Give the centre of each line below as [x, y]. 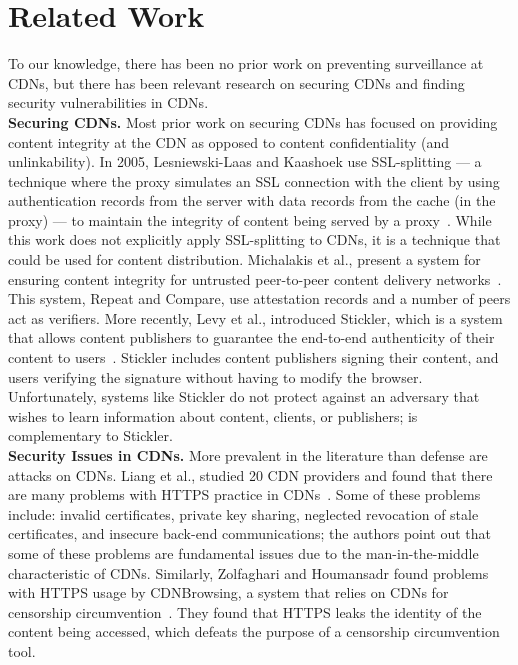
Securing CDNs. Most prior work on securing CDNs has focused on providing [253, 121]
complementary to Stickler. [90, 435]
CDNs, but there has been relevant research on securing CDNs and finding [236, 82]
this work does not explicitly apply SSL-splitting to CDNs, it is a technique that [254, 239]
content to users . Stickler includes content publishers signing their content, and [253, 357]
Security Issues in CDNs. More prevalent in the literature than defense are [248, 455]
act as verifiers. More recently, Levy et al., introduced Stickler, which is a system [255, 317]
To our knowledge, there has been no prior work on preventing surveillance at [246, 63]
